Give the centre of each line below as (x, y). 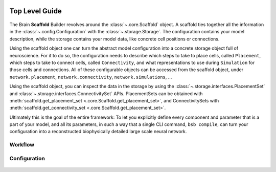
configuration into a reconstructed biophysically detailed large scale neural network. (98, 132)
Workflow (22, 145)
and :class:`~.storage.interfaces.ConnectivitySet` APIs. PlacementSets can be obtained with (106, 93)
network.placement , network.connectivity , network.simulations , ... (91, 77)
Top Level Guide (36, 11)
